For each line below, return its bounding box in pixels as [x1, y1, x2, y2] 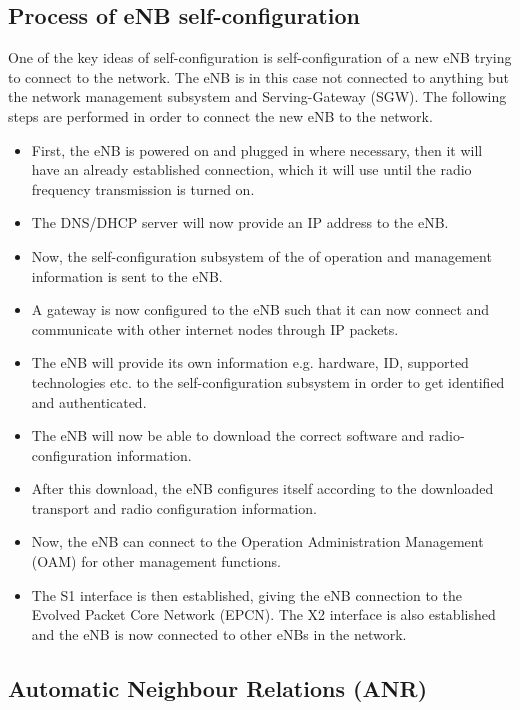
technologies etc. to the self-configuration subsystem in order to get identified [31, 371, 505, 392]
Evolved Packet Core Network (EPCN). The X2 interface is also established [31, 604, 496, 625]
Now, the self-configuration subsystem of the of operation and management [31, 245, 492, 266]
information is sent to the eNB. [31, 265, 223, 286]
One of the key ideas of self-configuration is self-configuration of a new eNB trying [8, 47, 512, 68]
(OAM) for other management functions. [31, 551, 281, 572]
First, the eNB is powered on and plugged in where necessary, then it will [31, 139, 483, 160]
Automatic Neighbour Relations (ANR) [8, 672, 428, 703]
